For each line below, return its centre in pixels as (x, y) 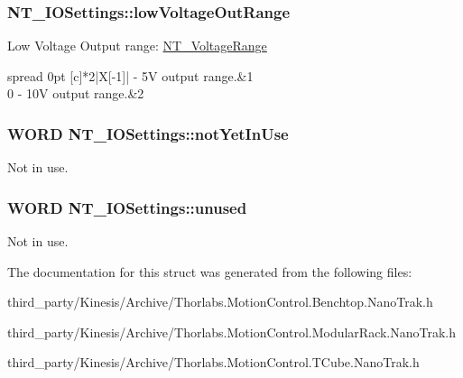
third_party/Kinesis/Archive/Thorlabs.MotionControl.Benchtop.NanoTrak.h (220, 302)
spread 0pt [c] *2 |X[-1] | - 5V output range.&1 (130, 75)
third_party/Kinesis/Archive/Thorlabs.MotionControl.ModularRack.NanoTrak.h (232, 332)
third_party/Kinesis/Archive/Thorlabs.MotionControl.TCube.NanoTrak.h (213, 362)
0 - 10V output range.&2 (76, 93)
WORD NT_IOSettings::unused (127, 207)
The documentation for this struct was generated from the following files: (210, 271)
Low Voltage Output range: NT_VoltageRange (137, 46)
